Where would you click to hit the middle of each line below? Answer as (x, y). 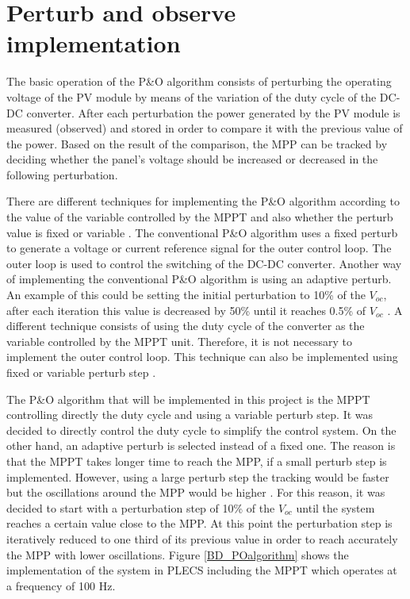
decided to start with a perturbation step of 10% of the (141, 507)
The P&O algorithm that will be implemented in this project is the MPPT (188, 399)
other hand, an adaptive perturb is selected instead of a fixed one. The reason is (201, 445)
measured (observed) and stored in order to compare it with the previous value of (205, 128)
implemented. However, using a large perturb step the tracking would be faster (198, 476)
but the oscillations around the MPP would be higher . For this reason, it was (196, 492)
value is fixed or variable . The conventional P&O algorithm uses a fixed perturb (202, 232)
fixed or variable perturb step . (81, 372)
